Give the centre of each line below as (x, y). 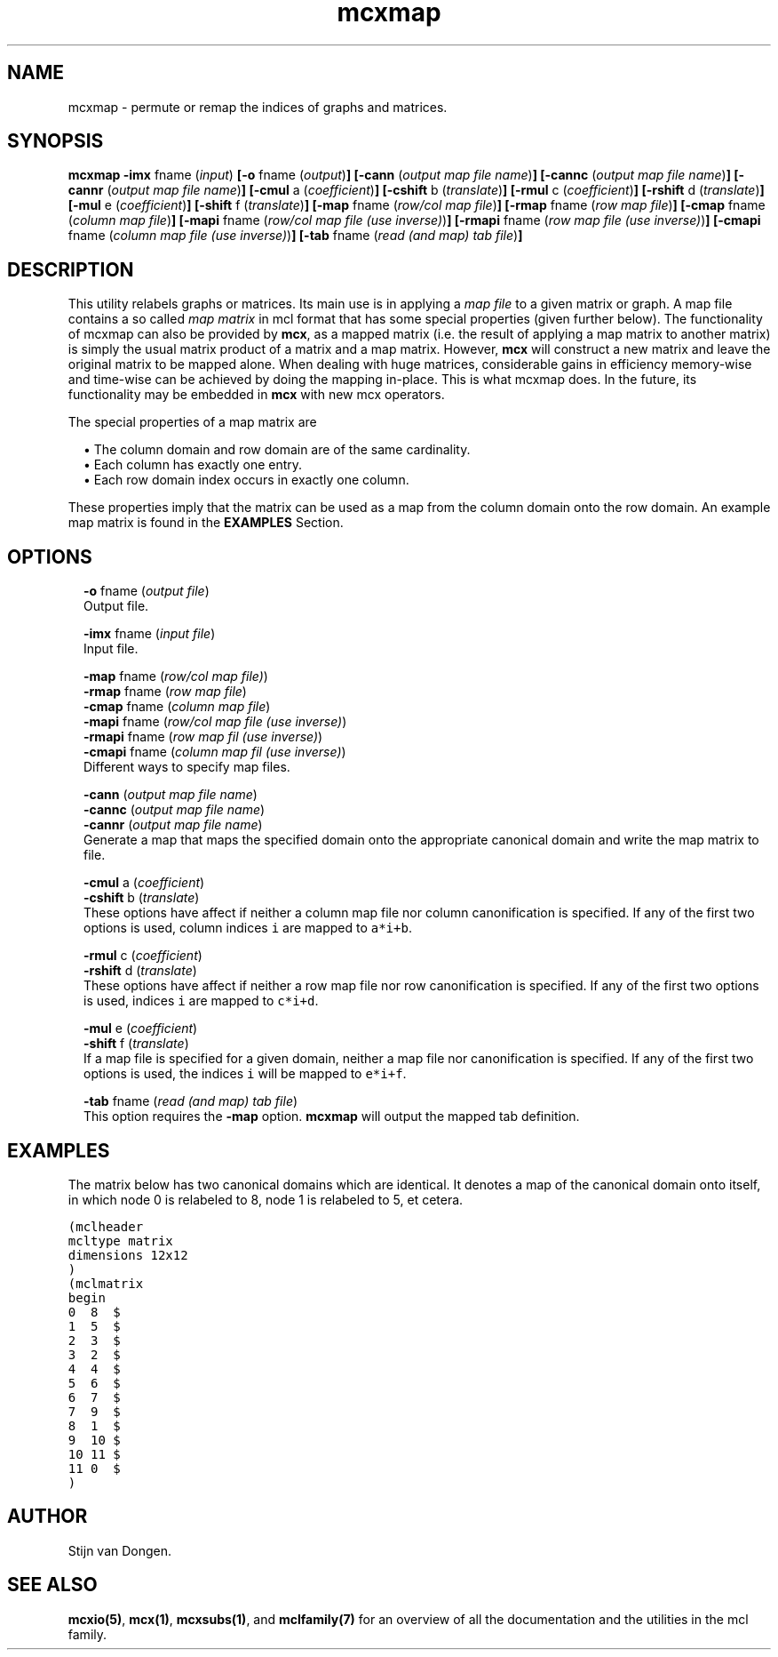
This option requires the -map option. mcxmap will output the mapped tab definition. (332, 1117)
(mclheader (106, 1226)
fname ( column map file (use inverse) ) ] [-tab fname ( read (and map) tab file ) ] (295, 236)
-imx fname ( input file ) (150, 634)
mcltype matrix (120, 1241)
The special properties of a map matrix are (192, 422)
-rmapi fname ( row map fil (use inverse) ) (203, 737)
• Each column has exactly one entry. (193, 465)
